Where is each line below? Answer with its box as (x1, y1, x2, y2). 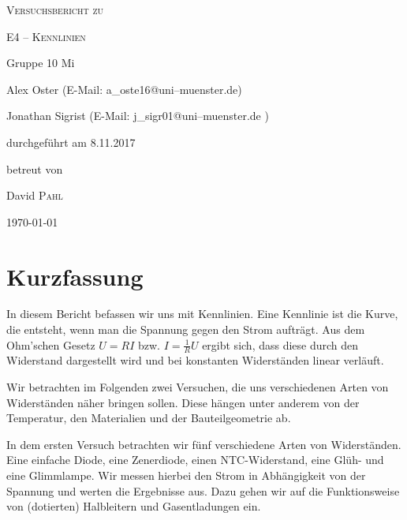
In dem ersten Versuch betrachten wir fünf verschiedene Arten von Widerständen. (6, 436, 401, 452)
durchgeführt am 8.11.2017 (6, 133, 136, 150)
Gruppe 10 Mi (6, 54, 75, 71)
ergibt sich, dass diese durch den (202, 336, 359, 353)
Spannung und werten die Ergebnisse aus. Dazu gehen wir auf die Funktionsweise (6, 482, 400, 499)
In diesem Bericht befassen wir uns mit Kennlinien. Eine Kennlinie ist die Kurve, (6, 305, 398, 322)
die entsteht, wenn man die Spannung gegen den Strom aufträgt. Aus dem (6, 321, 365, 338)
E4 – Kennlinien (6, 28, 86, 44)
